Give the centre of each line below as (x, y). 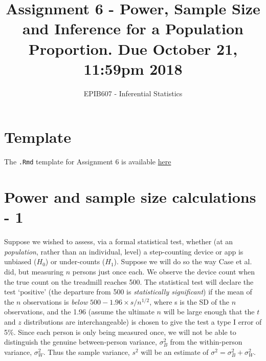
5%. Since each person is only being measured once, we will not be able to (120, 332)
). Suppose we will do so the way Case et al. (183, 261)
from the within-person (206, 342)
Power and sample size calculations (130, 197)
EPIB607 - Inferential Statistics (133, 93)
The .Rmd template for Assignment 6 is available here (88, 162)
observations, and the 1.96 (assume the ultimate (79, 312)
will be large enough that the (209, 312)
